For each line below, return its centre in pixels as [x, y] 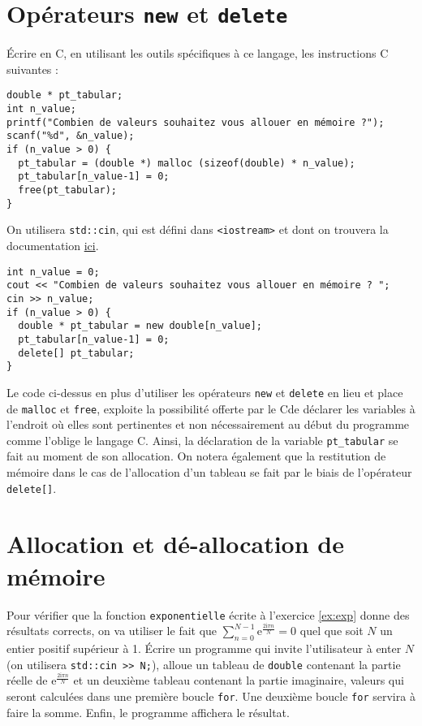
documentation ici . [53, 245]
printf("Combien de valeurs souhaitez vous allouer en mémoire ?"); [196, 122]
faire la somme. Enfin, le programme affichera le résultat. [148, 712]
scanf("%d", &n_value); [71, 136]
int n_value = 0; [53, 272]
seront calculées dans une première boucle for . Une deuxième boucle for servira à [211, 696]
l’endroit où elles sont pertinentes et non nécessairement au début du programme [208, 424]
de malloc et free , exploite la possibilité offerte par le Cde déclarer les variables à [211, 408]
